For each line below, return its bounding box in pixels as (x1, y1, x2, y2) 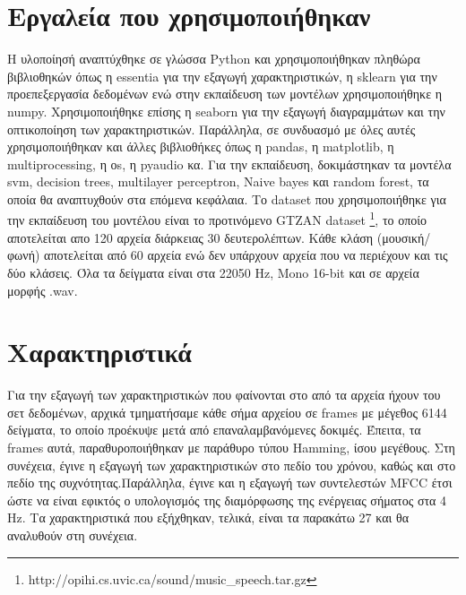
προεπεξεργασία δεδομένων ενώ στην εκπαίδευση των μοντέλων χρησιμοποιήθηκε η (7, 84, 443, 103)
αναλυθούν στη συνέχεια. (7, 525, 138, 544)
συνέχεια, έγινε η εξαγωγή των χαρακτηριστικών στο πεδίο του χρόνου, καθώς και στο (7, 455, 456, 474)
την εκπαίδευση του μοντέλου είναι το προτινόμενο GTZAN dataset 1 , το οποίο (7, 208, 427, 229)
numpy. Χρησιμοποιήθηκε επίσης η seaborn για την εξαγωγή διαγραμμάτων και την (7, 101, 445, 120)
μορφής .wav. (7, 280, 78, 299)
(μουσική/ (376, 228, 431, 246)
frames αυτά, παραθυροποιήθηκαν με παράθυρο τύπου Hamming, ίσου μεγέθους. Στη (7, 438, 455, 456)
